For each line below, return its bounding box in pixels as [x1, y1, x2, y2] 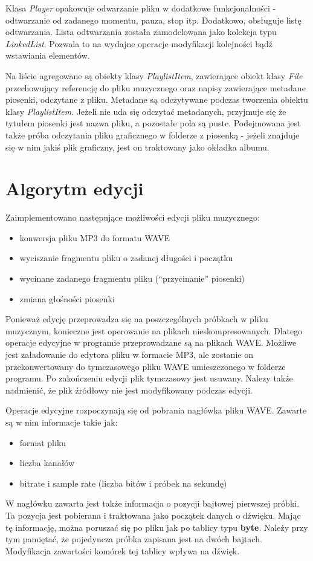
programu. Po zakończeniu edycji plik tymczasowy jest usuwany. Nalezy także [5, 372, 293, 384]
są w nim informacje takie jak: [5, 415, 118, 428]
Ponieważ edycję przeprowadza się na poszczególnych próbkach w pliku [5, 313, 268, 325]
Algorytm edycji [5, 176, 144, 201]
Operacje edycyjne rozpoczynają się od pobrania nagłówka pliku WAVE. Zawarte [5, 404, 307, 417]
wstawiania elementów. [5, 49, 90, 62]
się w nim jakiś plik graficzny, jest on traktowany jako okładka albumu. [5, 140, 269, 153]
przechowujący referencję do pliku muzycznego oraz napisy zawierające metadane [5, 81, 306, 94]
